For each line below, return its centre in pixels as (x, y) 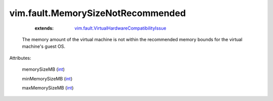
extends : (44, 28)
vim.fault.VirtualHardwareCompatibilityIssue (120, 28)
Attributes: (20, 58)
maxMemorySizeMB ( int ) (48, 87)
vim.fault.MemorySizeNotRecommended (98, 13)
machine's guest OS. (44, 46)
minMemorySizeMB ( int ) (47, 78)
